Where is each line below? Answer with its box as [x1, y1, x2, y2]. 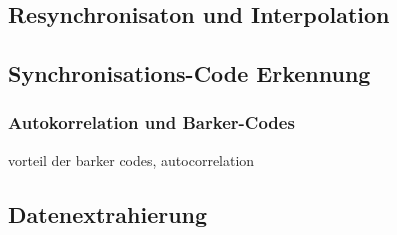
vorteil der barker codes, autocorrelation [8, 149, 255, 170]
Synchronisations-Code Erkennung [8, 58, 371, 89]
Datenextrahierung [8, 198, 208, 229]
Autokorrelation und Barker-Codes [8, 110, 295, 135]
